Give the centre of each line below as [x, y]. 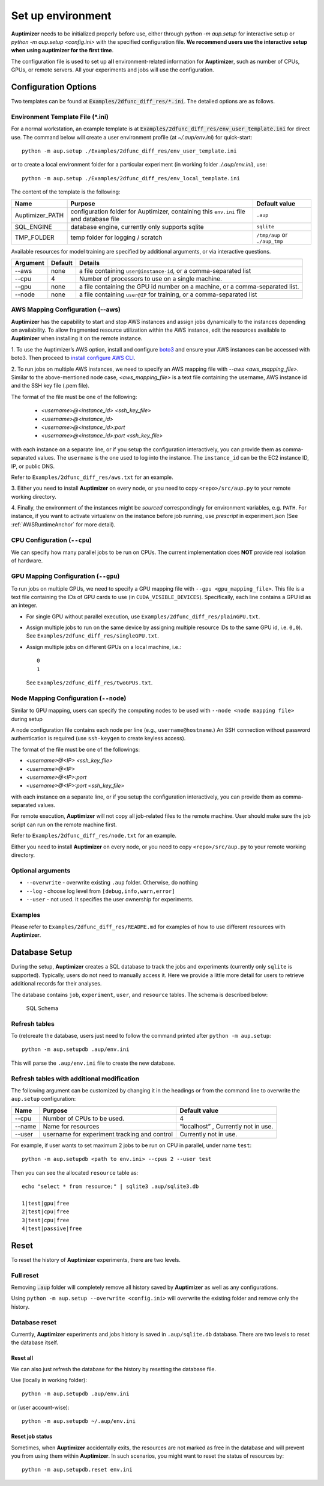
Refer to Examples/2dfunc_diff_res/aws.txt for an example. [92, 477]
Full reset [25, 1275]
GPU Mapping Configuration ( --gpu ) [65, 576]
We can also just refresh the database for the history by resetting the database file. [113, 1369]
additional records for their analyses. [56, 984]
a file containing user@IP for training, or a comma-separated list [168, 294]
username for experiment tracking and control [108, 1134]
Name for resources [71, 1126]
